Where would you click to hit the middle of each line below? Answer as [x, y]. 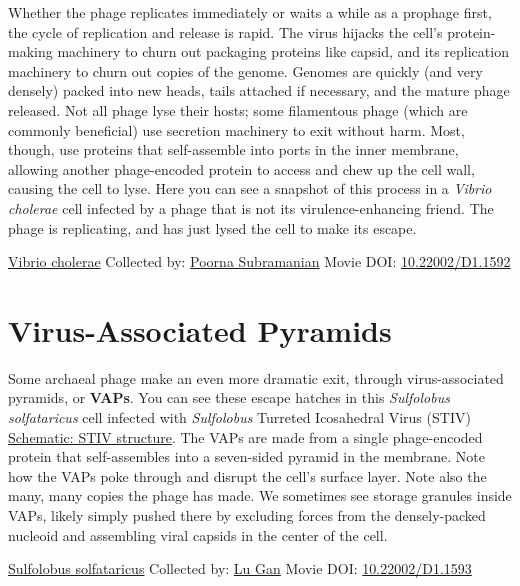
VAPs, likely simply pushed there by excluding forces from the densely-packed [247, 515]
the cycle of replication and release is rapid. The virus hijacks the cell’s [225, 31]
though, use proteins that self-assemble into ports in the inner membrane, [233, 149]
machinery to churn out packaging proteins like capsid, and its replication [283, 51]
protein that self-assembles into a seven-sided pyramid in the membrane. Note [246, 456]
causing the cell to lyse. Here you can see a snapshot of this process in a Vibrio [250, 188]
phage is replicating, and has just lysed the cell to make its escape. [212, 227]
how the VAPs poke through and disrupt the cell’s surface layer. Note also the [247, 475]
